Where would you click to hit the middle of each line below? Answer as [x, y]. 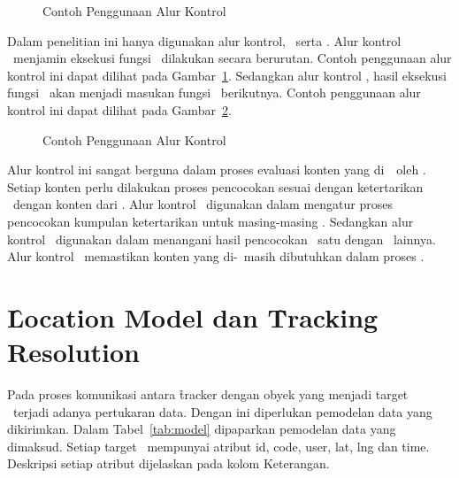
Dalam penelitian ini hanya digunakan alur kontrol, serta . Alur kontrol [204, 40]
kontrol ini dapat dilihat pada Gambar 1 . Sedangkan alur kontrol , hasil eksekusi [227, 75]
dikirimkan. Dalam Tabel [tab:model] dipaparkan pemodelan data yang [202, 429]
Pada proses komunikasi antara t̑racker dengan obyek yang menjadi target [208, 394]
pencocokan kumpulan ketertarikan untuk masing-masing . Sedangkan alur [210, 221]
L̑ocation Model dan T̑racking [193, 316]
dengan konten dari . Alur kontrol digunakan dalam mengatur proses [203, 204]
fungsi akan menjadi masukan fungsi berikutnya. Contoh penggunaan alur [214, 93]
